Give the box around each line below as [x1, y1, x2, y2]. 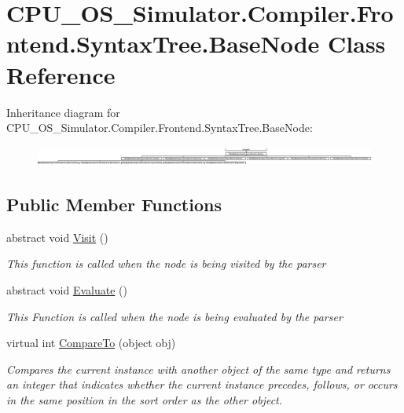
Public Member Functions [6, 192, 222, 216]
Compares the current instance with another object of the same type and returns [6, 360, 391, 377]
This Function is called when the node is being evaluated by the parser [6, 308, 343, 324]
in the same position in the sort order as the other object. [6, 391, 283, 408]
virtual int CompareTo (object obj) [6, 334, 176, 351]
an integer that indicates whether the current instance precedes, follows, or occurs [6, 376, 398, 393]
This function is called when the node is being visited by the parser [6, 255, 326, 272]
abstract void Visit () [6, 228, 108, 245]
